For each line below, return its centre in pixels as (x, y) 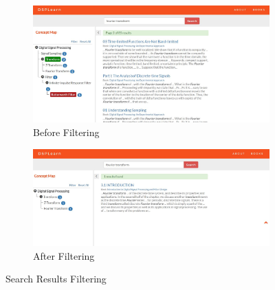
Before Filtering (66, 132)
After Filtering (64, 255)
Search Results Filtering (56, 279)
